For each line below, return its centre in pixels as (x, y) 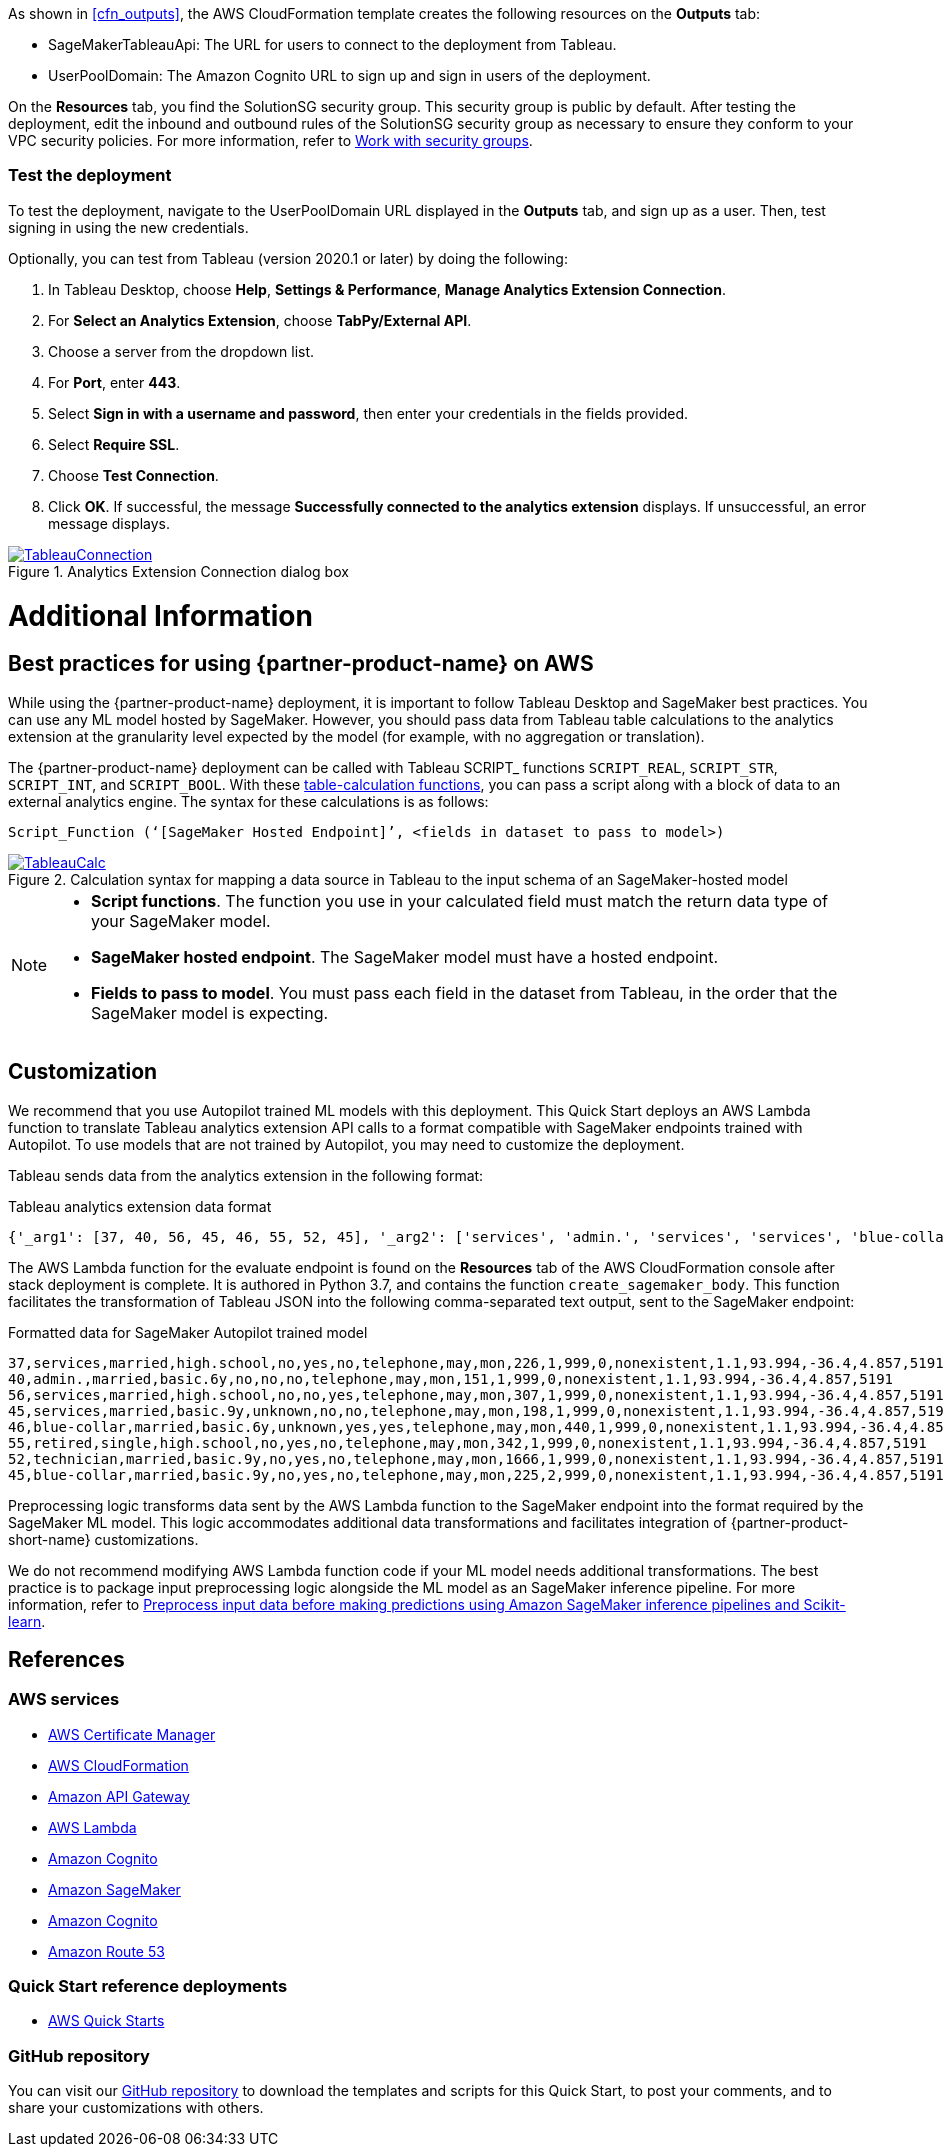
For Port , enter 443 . (114, 382)
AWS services (64, 1699)
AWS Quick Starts (106, 2021)
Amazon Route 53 (106, 1951)
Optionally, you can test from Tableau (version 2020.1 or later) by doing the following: (288, 258)
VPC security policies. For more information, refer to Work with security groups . (270, 140)
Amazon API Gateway (119, 1796)
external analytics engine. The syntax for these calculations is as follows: (248, 801)
